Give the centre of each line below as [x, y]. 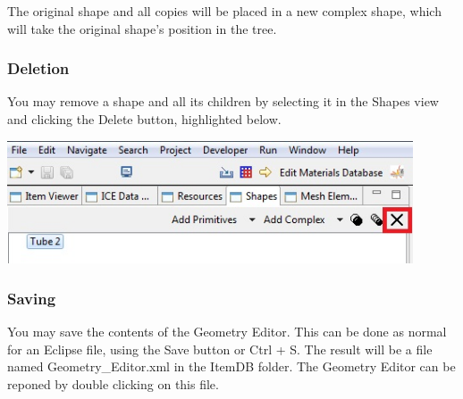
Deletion [38, 68]
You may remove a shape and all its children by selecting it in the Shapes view [223, 101]
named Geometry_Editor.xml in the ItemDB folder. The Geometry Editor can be [231, 366]
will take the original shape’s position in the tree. [142, 28]
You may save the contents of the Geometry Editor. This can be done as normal [227, 332]
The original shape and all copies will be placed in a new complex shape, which [224, 11]
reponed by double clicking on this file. [113, 383]
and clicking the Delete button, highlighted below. [144, 119]
